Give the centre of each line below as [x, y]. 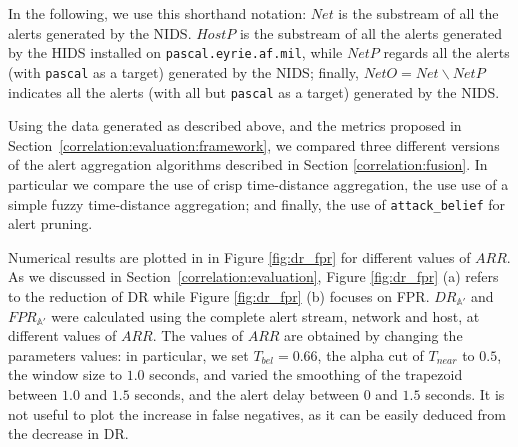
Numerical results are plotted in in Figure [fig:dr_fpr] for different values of [239, 256]
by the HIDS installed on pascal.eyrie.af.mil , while [175, 52]
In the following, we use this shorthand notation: [157, 13]
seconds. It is [465, 393]
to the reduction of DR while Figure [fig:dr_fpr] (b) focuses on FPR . [219, 295]
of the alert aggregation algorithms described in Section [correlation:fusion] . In [248, 164]
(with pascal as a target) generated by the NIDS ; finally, [183, 71]
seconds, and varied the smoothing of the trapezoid [306, 374]
